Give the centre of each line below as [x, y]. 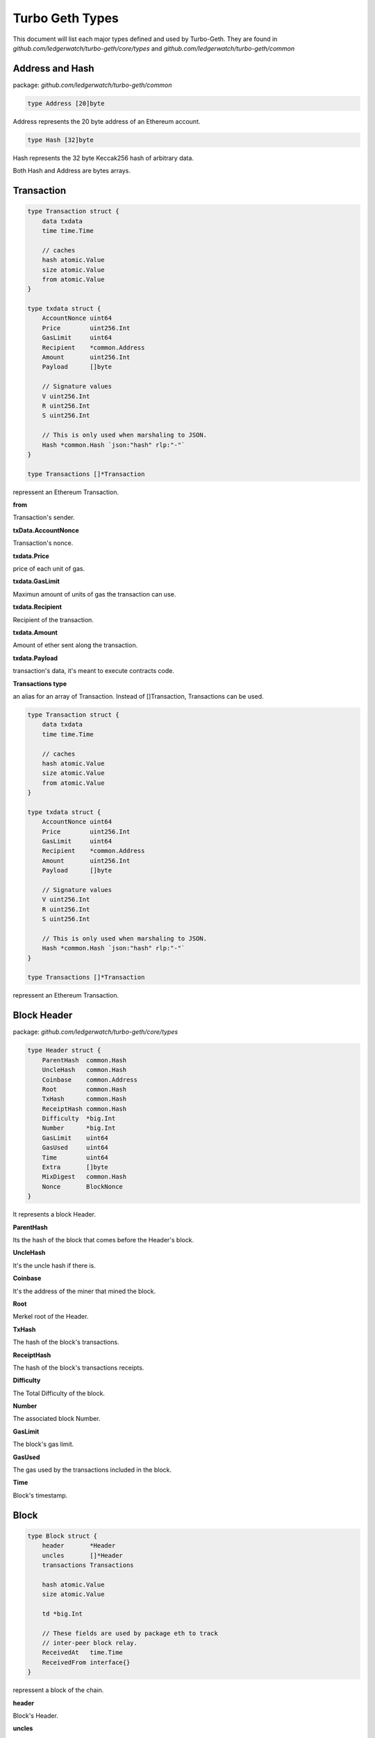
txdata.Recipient [37, 607]
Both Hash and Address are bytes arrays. [72, 171]
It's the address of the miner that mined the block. [84, 1291]
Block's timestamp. [40, 1495]
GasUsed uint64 [75, 1148]
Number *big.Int [79, 1128]
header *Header [79, 1546]
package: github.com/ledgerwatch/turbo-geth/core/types [95, 1032]
